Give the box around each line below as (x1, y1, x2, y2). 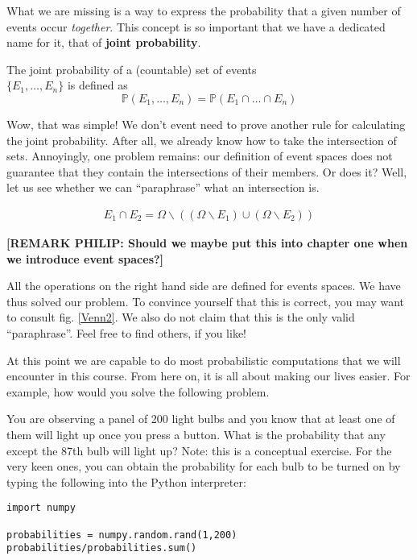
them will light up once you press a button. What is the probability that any (6, 425, 386, 442)
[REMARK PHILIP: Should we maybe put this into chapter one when (6, 234, 408, 251)
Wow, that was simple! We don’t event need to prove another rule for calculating (6, 115, 406, 132)
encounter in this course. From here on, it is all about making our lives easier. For (6, 367, 411, 384)
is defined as (67, 77, 128, 93)
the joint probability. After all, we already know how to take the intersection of (6, 131, 397, 148)
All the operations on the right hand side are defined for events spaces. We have (6, 277, 401, 294)
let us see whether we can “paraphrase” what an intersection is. (6, 179, 320, 196)
